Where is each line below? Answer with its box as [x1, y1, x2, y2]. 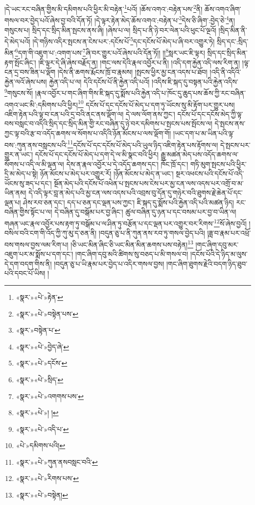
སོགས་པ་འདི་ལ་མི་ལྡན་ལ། [4, 159, 64, 169]
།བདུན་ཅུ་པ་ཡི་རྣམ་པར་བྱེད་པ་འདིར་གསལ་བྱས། [54, 258, 164, 268]
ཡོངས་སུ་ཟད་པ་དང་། [4, 178, 52, 188]
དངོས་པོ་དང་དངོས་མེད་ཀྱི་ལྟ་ [177, 108, 243, 119]
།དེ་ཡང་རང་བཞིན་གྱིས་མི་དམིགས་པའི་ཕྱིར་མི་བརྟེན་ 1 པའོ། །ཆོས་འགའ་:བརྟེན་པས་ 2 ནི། [4, 2, 203, 14]
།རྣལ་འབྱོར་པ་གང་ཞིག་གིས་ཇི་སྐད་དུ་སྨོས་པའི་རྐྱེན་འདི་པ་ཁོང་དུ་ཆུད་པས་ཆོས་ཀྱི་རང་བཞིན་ [35, 88, 246, 98]
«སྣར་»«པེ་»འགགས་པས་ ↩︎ [16, 391, 84, 401]
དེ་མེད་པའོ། [4, 36, 30, 46]
